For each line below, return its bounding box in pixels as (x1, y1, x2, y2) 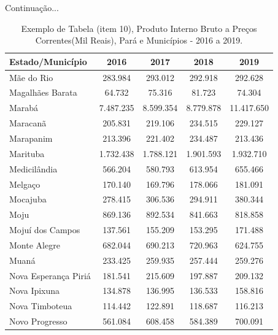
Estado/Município (9, 55, 87, 67)
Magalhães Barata (9, 86, 77, 99)
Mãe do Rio (9, 71, 53, 83)
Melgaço (9, 177, 41, 190)
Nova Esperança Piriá (9, 269, 91, 282)
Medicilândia (9, 162, 58, 175)
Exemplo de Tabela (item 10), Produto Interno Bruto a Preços (21, 21, 257, 34)
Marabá (9, 101, 39, 114)
